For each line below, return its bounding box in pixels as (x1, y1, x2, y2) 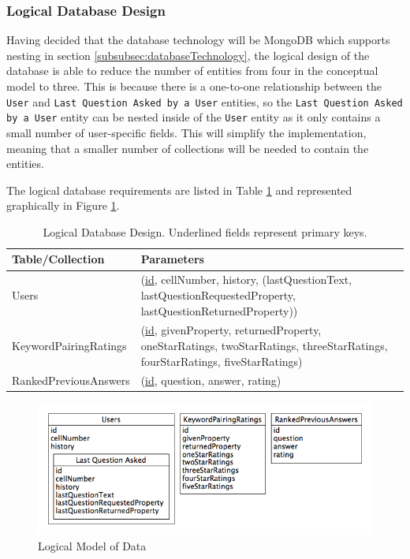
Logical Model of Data (38, 538, 147, 554)
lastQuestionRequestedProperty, (140, 286, 296, 303)
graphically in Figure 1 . (6, 197, 120, 214)
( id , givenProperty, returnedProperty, (140, 322, 322, 338)
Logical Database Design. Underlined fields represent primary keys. (43, 223, 367, 240)
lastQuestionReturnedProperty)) (140, 302, 298, 319)
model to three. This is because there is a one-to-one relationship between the (6, 78, 382, 94)
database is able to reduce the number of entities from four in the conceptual (6, 62, 378, 79)
